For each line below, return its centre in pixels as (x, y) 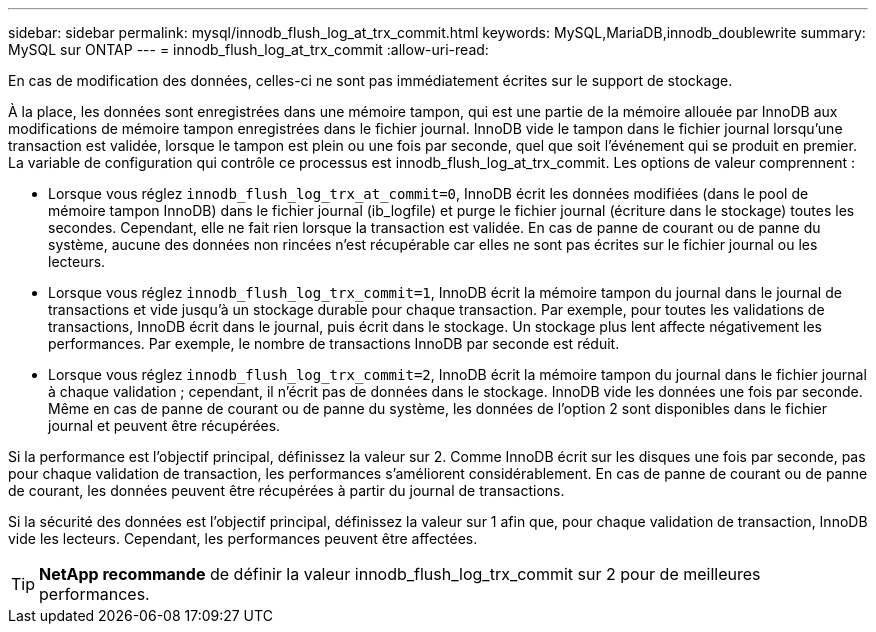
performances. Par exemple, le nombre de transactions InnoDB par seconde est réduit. (334, 343)
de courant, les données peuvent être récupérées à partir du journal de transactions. (286, 490)
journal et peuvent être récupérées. (164, 425)
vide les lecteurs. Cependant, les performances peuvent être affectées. (243, 538)
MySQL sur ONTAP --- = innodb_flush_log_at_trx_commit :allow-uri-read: (248, 49)
